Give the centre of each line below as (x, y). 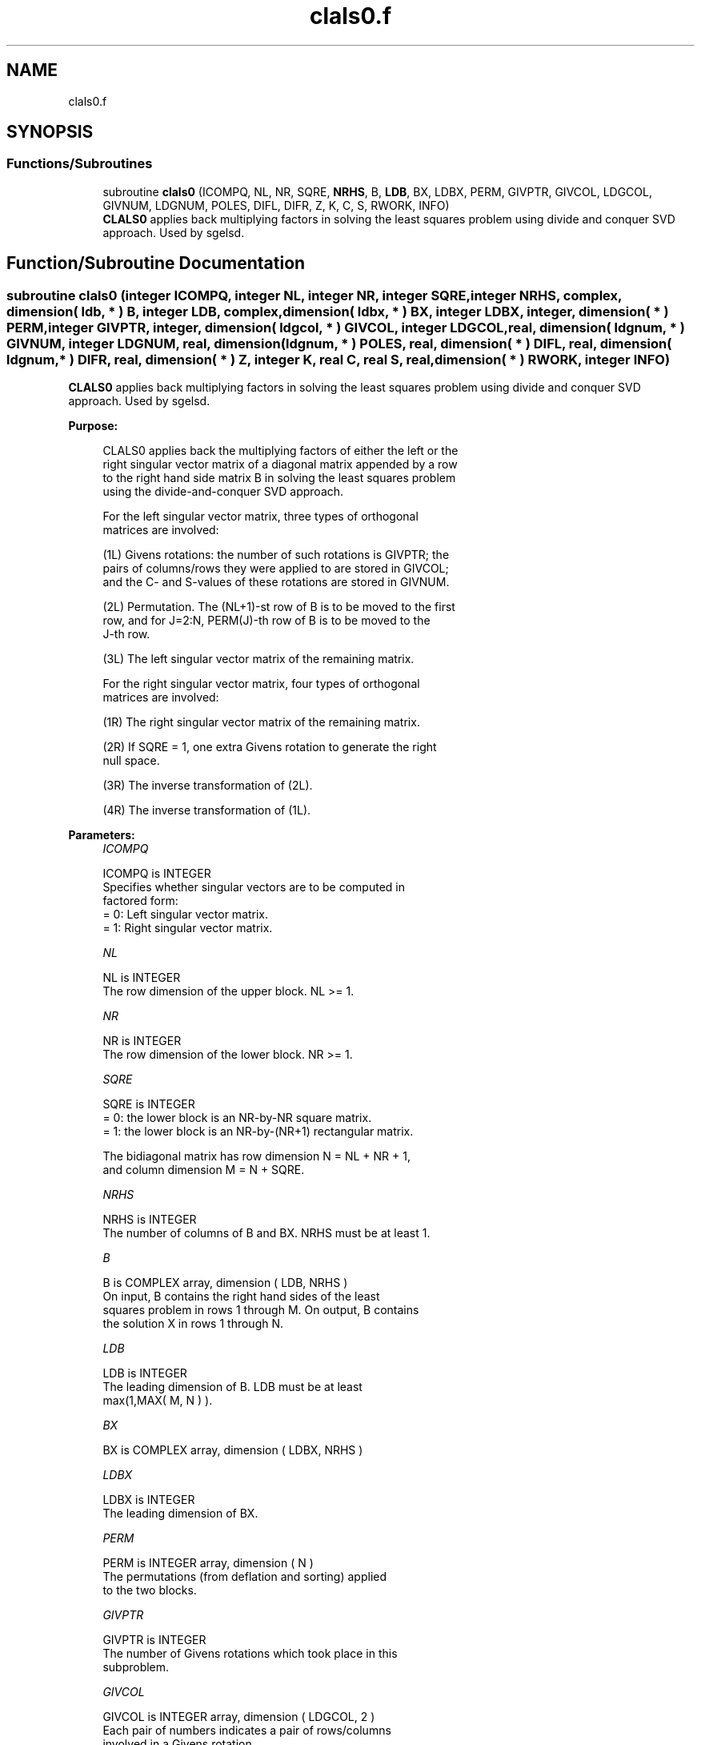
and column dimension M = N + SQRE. (204, 1170)
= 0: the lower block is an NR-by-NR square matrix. (237, 1118)
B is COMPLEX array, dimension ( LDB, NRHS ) (225, 1283)
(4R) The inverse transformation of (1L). (207, 810)
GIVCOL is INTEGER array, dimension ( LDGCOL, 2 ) (239, 1717)
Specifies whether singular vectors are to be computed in (254, 887)
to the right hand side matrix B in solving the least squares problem (279, 478)
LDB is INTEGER (145, 1373)
